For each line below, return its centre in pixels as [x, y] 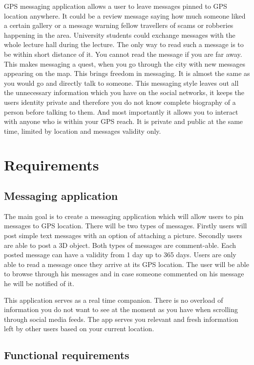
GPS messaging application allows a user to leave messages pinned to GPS [116, 6]
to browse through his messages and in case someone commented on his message [124, 274]
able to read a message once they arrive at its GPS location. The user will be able [127, 264]
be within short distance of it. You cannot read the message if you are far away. [123, 54]
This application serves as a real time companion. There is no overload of [114, 300]
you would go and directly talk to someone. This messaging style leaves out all [121, 83]
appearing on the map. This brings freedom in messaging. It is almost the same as [127, 73]
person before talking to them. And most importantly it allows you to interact [121, 111]
